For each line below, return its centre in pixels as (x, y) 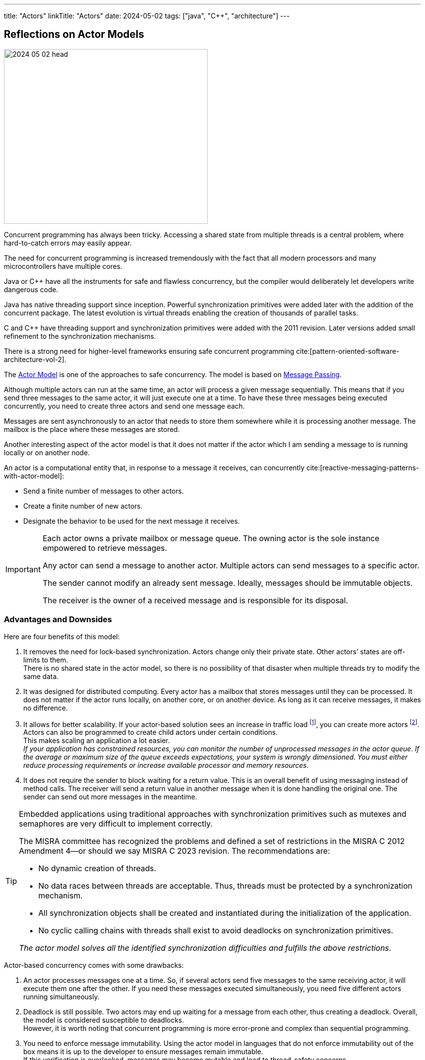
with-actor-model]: (34, 476)
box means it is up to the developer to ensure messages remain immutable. (143, 1052)
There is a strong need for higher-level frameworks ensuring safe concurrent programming (149, 351)
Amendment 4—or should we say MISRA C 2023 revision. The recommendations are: (175, 851)
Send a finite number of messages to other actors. (104, 491)
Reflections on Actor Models (74, 34)
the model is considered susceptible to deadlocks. (104, 1020)
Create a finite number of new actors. (83, 506)
